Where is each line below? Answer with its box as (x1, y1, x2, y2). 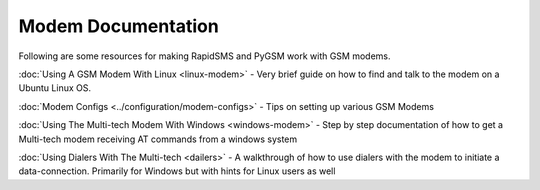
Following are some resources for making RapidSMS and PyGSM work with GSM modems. (18, 50, 391, 62)
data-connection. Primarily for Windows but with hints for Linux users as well (18, 165, 336, 177)
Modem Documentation (18, 15, 219, 37)
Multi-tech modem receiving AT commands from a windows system (18, 133, 298, 145)
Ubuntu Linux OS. (18, 82, 92, 94)
